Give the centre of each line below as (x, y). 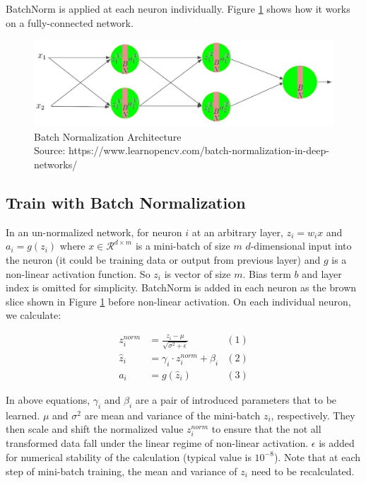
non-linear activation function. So (78, 273)
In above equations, (48, 399)
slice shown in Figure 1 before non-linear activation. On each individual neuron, (178, 301)
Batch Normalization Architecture (108, 136)
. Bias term (267, 273)
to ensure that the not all (266, 429)
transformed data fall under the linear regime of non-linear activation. (157, 443)
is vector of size (197, 273)
